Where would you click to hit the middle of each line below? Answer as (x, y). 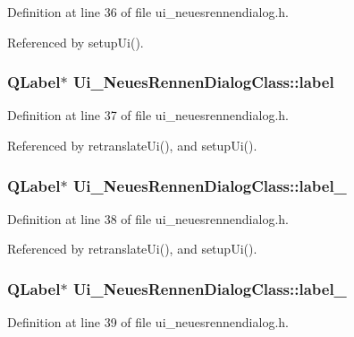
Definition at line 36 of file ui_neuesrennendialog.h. (148, 12)
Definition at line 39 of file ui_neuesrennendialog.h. (148, 322)
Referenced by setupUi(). (76, 42)
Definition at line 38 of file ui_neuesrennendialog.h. (148, 218)
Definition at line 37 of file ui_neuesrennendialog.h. (148, 115)
